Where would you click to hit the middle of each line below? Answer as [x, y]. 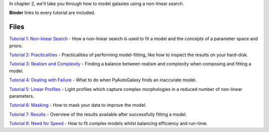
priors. [16, 46]
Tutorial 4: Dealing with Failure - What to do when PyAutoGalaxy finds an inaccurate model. [103, 80]
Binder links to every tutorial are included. [52, 13]
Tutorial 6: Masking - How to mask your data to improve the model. [78, 105]
